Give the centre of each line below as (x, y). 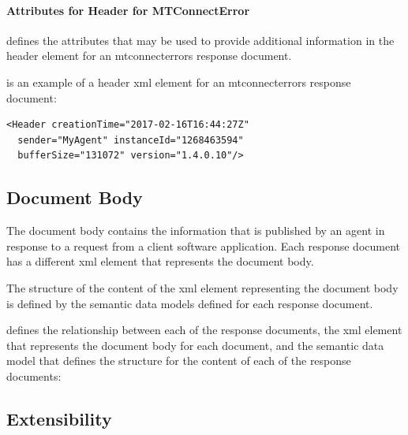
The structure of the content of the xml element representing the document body (202, 287)
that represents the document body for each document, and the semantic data (195, 345)
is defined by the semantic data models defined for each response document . (190, 303)
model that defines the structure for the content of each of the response (179, 361)
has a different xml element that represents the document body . (160, 261)
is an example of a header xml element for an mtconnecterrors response (179, 82)
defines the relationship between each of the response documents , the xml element (204, 330)
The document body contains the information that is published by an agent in (196, 231)
